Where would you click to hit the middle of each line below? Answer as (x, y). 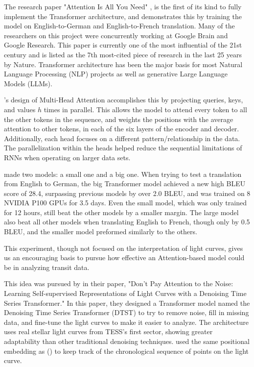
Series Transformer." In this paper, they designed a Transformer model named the (127, 303)
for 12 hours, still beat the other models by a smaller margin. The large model (121, 212)
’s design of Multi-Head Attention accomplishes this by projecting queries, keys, (124, 100)
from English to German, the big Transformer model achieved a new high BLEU (125, 183)
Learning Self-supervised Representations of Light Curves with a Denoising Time (125, 293)
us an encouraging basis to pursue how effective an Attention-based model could (124, 257)
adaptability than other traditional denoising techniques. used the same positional (127, 341)
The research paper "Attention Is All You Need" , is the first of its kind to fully (123, 6)
